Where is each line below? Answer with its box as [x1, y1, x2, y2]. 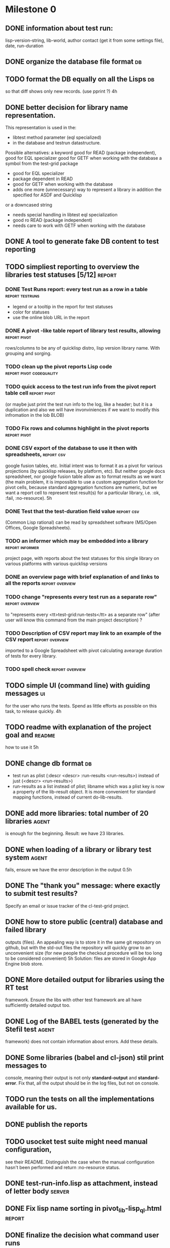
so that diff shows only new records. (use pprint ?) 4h [5, 88, 118, 95]
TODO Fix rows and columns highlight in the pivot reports [5, 424, 150, 432]
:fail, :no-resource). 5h [5, 495, 52, 501]
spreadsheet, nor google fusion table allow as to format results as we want [5, 473, 161, 479]
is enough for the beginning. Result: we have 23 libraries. [5, 831, 125, 837]
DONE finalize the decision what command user [5, 1231, 159, 1239]
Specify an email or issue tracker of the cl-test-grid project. [5, 902, 129, 909]
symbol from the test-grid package [5, 160, 79, 166]
